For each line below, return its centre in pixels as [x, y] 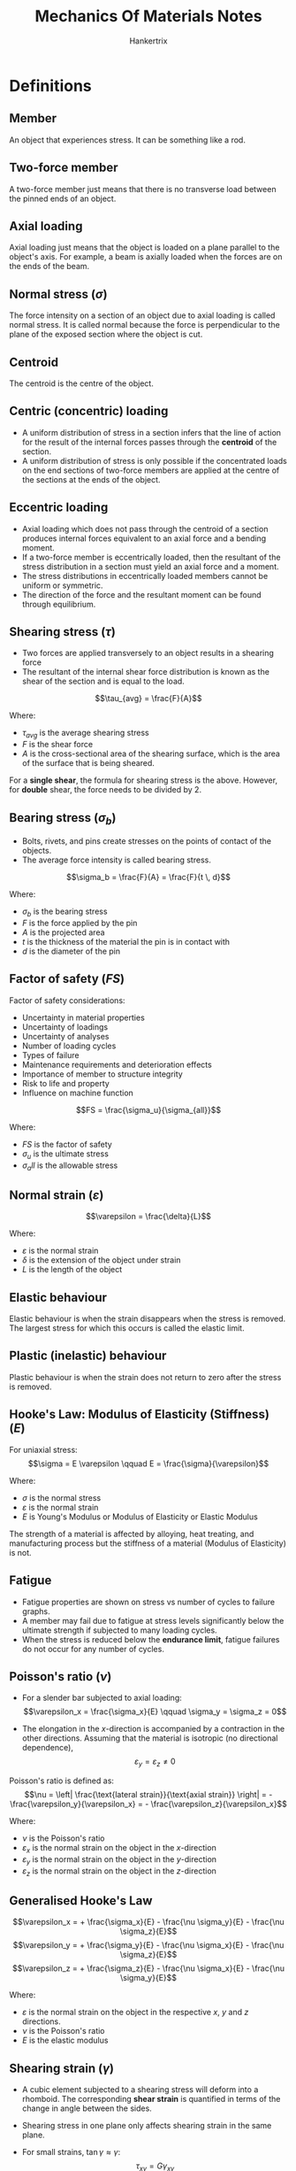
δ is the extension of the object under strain [101, 1260]
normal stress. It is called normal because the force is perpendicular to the [144, 325]
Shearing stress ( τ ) [63, 632]
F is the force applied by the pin [80, 923]
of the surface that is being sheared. [88, 763]
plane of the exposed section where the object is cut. [106, 335]
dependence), [47, 1748]
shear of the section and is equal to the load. [103, 681]
